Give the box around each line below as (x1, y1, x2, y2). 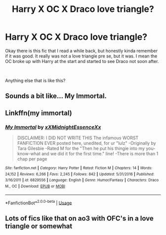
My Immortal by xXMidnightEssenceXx (5, 123, 101, 130)
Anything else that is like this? (5, 77, 66, 83)
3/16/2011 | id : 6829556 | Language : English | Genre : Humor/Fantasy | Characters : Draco (5, 177, 159, 183)
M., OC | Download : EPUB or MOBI (5, 183, 66, 189)
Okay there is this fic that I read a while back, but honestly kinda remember (5, 48, 158, 54)
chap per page (17, 156, 47, 162)
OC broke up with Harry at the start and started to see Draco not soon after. (5, 58, 159, 64)
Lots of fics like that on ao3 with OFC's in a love (5, 214, 154, 223)
